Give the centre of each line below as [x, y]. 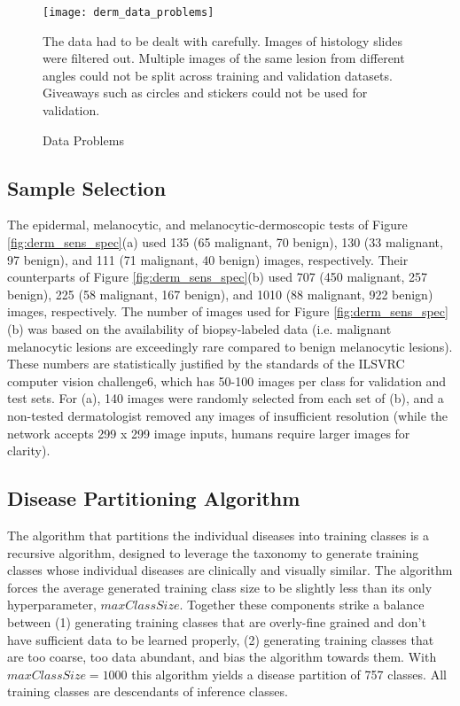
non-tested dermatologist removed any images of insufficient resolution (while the [228, 415]
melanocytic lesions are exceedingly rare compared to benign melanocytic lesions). [230, 346]
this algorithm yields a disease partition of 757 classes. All [289, 674]
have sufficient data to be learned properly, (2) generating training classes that [221, 639]
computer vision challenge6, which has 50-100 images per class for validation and [227, 380]
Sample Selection [87, 187]
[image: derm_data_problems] [129, 12]
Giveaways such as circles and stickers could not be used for [205, 93]
